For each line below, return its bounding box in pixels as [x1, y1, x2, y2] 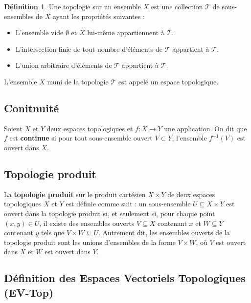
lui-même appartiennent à [87, 27, 164, 38]
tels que [41, 227, 65, 238]
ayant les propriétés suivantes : [52, 11, 145, 21]
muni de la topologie [47, 76, 109, 86]
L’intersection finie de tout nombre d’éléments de [15, 43, 163, 54]
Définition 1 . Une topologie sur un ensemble [4, 1, 141, 11]
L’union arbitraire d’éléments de [15, 60, 112, 70]
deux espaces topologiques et [46, 123, 133, 133]
